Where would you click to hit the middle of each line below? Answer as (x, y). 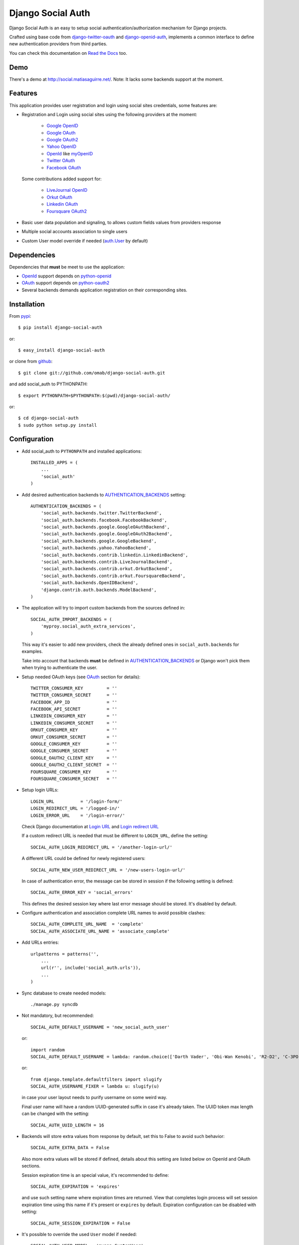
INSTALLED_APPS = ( (54, 462)
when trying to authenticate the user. (60, 668)
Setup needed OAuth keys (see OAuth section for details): (81, 677)
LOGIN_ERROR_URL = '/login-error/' (78, 815)
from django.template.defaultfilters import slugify (96, 1079)
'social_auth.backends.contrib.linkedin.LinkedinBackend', (114, 555)
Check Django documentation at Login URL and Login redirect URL (90, 826)
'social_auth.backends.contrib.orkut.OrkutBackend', (107, 569)
